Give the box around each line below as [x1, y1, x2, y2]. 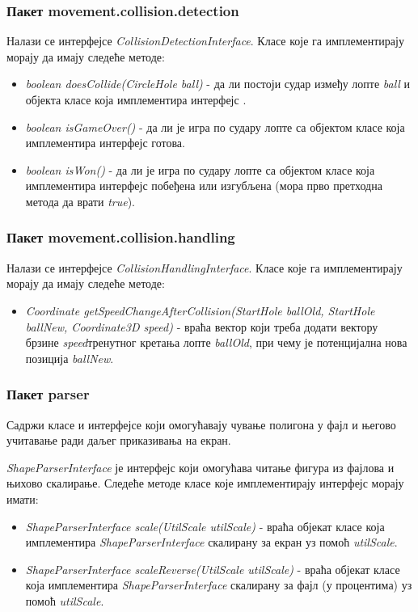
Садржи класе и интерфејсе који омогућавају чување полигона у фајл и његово [6, 416, 396, 433]
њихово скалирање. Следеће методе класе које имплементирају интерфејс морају [6, 475, 404, 492]
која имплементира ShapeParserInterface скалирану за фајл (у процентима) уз [25, 576, 412, 593]
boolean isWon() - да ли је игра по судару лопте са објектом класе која [25, 161, 375, 178]
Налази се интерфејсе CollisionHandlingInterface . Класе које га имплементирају [6, 259, 403, 276]
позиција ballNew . [25, 349, 114, 366]
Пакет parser [6, 384, 90, 404]
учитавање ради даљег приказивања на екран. [6, 432, 231, 449]
